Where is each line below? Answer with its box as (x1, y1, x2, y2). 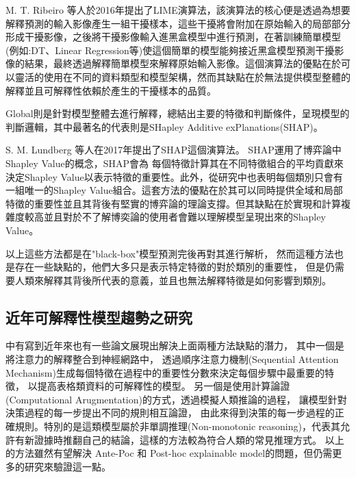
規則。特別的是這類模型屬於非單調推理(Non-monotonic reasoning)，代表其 (14, 419, 340, 433)
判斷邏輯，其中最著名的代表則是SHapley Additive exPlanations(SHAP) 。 (5, 119, 323, 134)
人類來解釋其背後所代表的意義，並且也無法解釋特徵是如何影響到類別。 (14, 273, 331, 287)
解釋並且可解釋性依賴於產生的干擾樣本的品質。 (5, 83, 216, 97)
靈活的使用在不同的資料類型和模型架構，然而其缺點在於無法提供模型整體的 (14, 69, 351, 84)
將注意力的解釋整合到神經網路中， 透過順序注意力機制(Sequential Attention (5, 352, 339, 366)
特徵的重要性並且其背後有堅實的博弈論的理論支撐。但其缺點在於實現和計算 (5, 196, 341, 210)
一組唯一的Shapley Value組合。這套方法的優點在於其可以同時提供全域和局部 (5, 183, 343, 197)
